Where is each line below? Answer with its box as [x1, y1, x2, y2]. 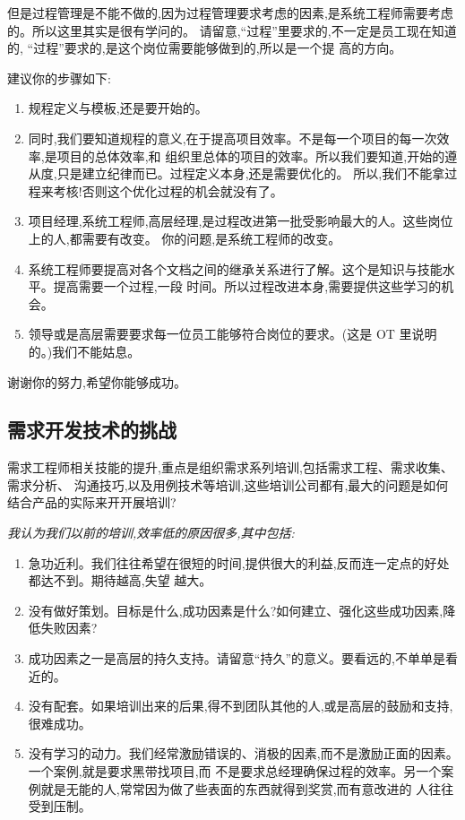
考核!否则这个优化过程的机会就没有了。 [53, 181, 283, 200]
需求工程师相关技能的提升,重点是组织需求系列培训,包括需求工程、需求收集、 [7, 458, 453, 477]
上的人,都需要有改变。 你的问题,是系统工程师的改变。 [28, 229, 341, 247]
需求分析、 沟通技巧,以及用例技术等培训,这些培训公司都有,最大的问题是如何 [7, 475, 449, 494]
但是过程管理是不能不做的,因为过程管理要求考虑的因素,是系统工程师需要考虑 [7, 4, 453, 22]
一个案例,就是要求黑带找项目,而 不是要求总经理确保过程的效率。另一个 [28, 762, 442, 781]
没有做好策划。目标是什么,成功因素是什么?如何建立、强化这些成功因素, [28, 600, 443, 619]
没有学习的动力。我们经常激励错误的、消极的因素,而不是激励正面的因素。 [28, 744, 459, 763]
